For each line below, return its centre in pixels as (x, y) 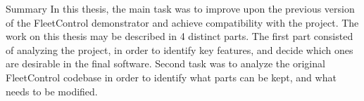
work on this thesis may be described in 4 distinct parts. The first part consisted (180, 36)
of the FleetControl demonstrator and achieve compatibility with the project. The (182, 22)
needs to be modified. (52, 91)
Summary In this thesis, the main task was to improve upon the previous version (180, 8)
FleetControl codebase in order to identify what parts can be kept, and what (171, 77)
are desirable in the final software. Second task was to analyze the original (165, 63)
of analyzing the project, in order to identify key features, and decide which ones (180, 49)
